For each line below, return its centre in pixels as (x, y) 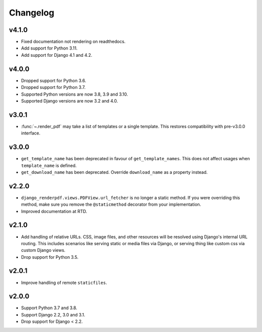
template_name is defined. (49, 166)
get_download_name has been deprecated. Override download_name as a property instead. (115, 172)
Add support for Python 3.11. (49, 48)
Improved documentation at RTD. (54, 211)
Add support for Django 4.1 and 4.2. (57, 55)
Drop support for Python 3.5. (50, 257)
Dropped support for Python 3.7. (53, 87)
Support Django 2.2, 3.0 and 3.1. (53, 315)
